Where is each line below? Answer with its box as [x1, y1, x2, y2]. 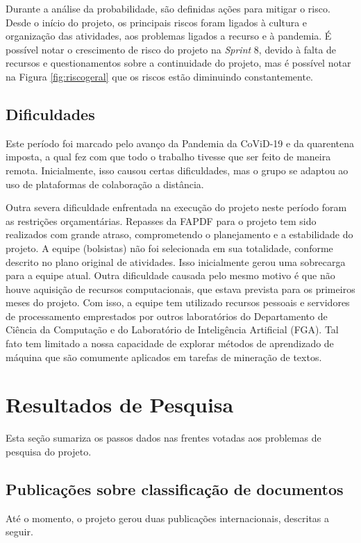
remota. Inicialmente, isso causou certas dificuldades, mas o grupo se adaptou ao [6, 162, 349, 177]
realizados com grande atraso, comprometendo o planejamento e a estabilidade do [6, 227, 353, 242]
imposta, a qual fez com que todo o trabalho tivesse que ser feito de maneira [6, 149, 331, 164]
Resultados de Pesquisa [6, 390, 234, 419]
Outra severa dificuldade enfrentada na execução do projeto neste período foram [6, 200, 347, 215]
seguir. [6, 524, 33, 539]
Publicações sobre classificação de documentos [6, 478, 344, 499]
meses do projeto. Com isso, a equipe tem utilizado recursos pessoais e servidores [6, 295, 350, 310]
